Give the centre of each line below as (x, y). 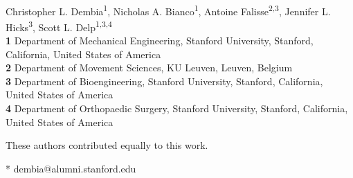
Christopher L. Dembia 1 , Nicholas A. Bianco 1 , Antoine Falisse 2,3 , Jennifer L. (168, 10)
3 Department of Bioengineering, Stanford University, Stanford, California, (164, 81)
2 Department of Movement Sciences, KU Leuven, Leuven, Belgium (149, 68)
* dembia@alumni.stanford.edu (71, 168)
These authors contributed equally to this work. (107, 145)
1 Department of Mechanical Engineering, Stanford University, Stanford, (160, 41)
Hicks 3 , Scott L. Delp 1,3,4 (59, 26)
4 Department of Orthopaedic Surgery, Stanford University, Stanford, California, (177, 108)
